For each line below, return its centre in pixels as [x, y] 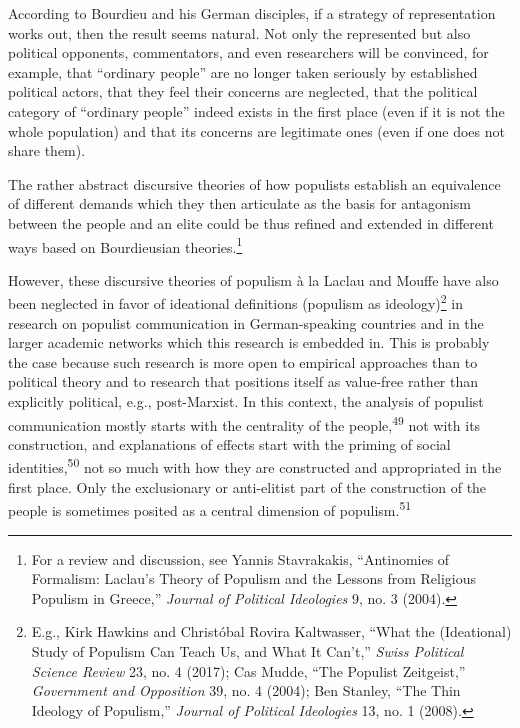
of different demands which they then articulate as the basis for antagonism [239, 203]
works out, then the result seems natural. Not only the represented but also [239, 32]
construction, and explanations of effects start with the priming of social [229, 443]
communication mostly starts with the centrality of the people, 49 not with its [244, 423]
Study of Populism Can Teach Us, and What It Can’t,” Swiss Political [247, 650]
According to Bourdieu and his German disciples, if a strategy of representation [252, 13]
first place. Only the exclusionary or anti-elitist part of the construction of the [247, 486]
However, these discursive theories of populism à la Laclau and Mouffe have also [253, 279]
